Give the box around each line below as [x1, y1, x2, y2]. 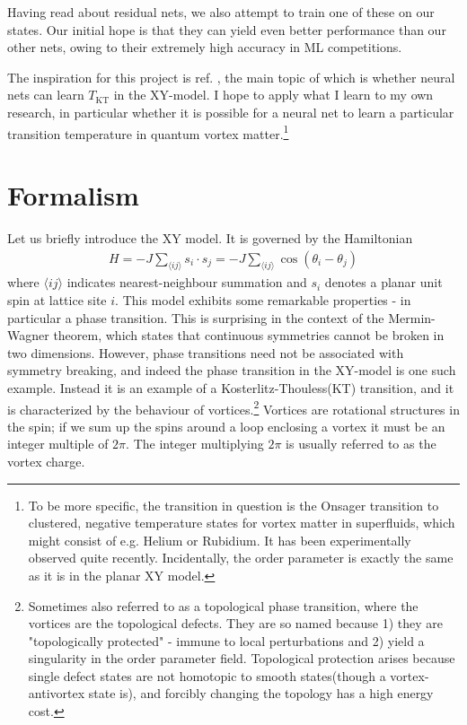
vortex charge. [7, 451, 85, 470]
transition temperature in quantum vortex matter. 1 [7, 121, 289, 143]
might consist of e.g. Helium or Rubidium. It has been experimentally [28, 530, 411, 549]
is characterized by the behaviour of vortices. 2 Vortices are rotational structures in [7, 397, 460, 418]
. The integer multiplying [126, 434, 264, 453]
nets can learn [7, 85, 84, 104]
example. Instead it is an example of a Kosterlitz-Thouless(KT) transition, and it [7, 378, 454, 397]
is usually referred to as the [286, 434, 436, 453]
